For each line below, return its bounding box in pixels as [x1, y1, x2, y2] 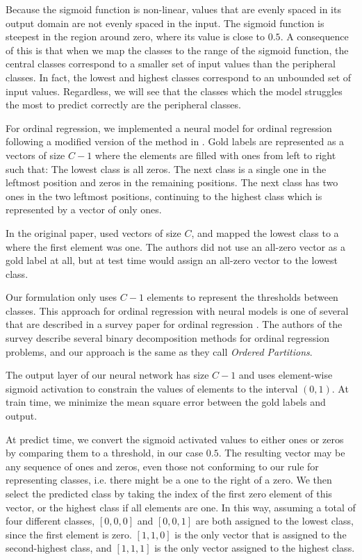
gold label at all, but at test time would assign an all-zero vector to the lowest [6, 253, 338, 267]
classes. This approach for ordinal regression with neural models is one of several [6, 303, 349, 318]
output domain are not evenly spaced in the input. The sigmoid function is [6, 15, 324, 30]
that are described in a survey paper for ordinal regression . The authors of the [6, 317, 343, 331]
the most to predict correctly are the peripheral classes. [6, 97, 241, 112]
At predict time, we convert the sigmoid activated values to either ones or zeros [6, 431, 344, 446]
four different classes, [6, 513, 95, 528]
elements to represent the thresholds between [147, 290, 338, 304]
